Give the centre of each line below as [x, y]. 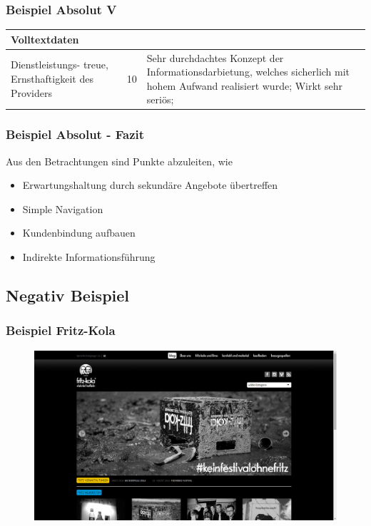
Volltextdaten [45, 39]
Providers [31, 92]
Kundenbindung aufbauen [79, 233]
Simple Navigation [63, 208]
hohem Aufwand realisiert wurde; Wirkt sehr [244, 85]
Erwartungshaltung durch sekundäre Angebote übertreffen [150, 185]
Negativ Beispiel [68, 295]
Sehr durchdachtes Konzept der [215, 57]
